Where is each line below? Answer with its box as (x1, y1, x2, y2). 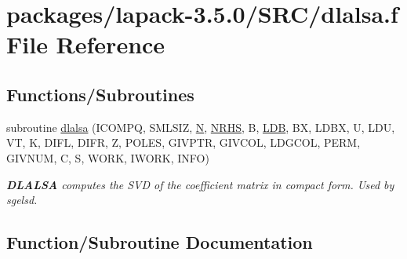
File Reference (6, 28, 165, 60)
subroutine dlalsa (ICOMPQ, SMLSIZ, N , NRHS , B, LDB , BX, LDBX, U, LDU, (6, 119, 395, 135)
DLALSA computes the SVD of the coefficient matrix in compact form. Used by (6, 176, 394, 192)
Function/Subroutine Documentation (6, 230, 313, 254)
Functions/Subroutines (6, 82, 194, 106)
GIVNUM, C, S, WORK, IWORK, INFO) (6, 149, 209, 166)
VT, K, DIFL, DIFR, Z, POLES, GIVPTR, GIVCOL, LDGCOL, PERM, (6, 134, 361, 151)
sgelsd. (6, 192, 38, 208)
